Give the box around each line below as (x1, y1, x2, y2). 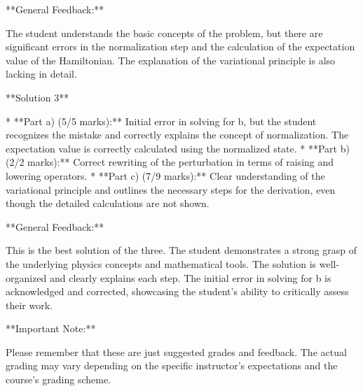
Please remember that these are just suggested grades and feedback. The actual (6, 344, 347, 359)
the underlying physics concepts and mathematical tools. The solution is (6, 256, 317, 271)
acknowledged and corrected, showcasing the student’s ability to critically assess (6, 284, 349, 299)
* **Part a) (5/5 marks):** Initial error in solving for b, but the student (6, 113, 317, 128)
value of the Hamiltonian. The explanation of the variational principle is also (6, 52, 336, 67)
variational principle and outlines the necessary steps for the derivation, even (6, 182, 336, 197)
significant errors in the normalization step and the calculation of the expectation (6, 39, 355, 54)
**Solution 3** (6, 90, 69, 104)
